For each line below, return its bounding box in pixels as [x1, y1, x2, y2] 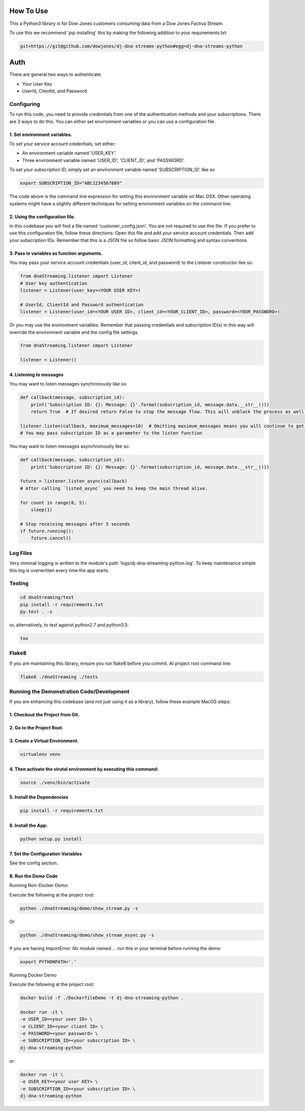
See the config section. [9, 860, 58, 866]
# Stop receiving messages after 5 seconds [20, 521, 131, 527]
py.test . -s [20, 609, 53, 614]
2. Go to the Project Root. [9, 725, 64, 731]
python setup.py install [20, 836, 82, 842]
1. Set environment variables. [9, 131, 73, 138]
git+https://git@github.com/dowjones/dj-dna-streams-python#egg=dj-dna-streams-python [20, 43, 243, 49]
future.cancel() [30, 535, 71, 541]
